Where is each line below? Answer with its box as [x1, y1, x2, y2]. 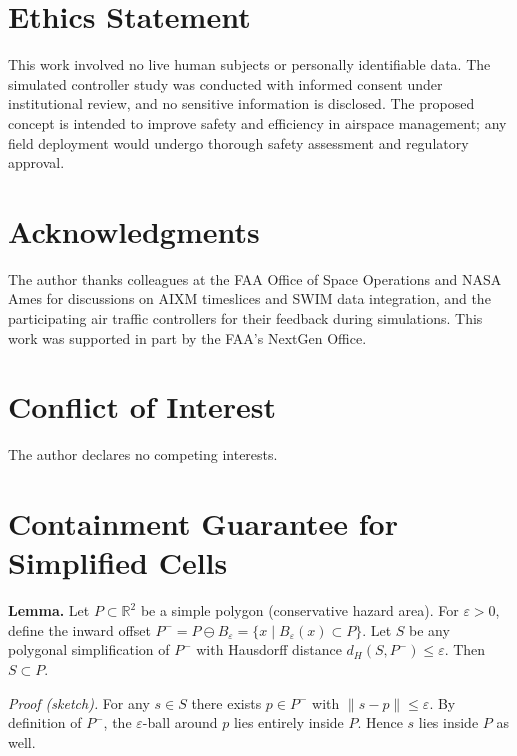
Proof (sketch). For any [8, 692, 150, 713]
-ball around [142, 712, 218, 733]
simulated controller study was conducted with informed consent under [8, 73, 443, 94]
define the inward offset [8, 619, 151, 640]
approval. [8, 152, 65, 173]
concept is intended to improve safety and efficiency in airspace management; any [8, 112, 507, 133]
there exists [191, 692, 262, 713]
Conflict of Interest [8, 386, 277, 427]
